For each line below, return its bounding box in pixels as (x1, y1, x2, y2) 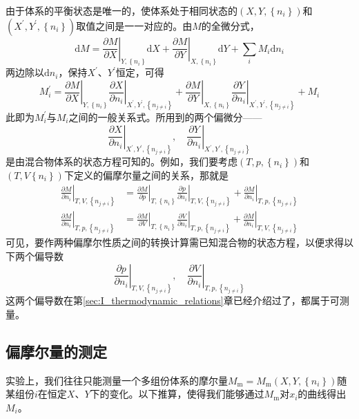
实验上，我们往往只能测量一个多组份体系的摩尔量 (6, 373, 228, 387)
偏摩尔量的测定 (6, 340, 107, 362)
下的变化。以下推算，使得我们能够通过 (90, 387, 264, 401)
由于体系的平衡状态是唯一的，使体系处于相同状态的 (6, 3, 237, 17)
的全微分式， (201, 18, 260, 32)
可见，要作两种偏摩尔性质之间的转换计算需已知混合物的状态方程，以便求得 (6, 235, 344, 250)
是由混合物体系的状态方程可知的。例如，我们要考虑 (6, 154, 237, 169)
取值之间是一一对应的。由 (76, 18, 193, 32)
